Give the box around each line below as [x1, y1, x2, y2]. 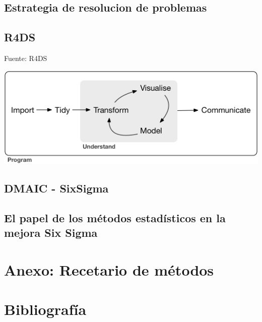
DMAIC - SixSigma [4, 180, 109, 196]
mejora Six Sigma [4, 224, 98, 240]
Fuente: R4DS [4, 52, 47, 63]
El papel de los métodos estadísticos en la [4, 210, 226, 225]
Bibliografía [4, 298, 87, 319]
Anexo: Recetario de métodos [4, 259, 214, 280]
